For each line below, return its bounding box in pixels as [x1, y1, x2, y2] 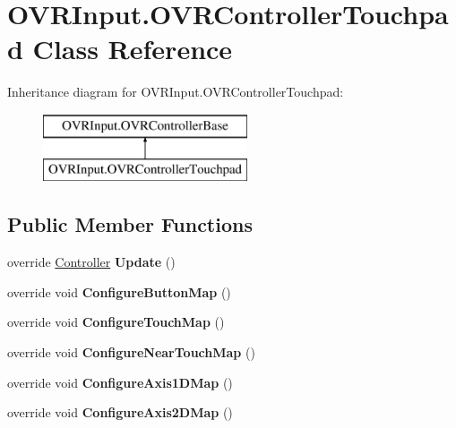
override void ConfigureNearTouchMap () [7, 343, 255, 362]
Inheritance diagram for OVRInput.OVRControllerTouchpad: [7, 82, 344, 101]
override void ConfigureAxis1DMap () [7, 372, 233, 391]
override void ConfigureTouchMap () [7, 312, 225, 331]
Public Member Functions [7, 210, 253, 238]
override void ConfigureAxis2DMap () [7, 403, 233, 422]
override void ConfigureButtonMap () [7, 282, 231, 301]
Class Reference [32, 30, 233, 67]
